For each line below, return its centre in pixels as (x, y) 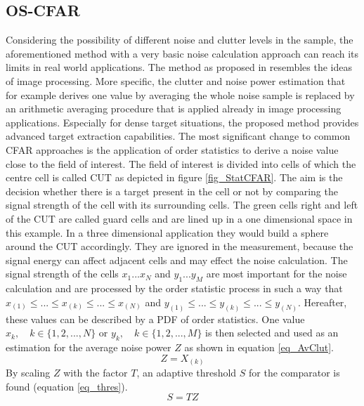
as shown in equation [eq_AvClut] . (259, 347)
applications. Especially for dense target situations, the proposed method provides (182, 122)
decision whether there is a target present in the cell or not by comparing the (172, 191)
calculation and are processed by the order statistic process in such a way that (174, 288)
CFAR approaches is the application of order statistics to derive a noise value (172, 149)
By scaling (28, 373)
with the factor (96, 373)
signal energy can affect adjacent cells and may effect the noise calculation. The (177, 260)
